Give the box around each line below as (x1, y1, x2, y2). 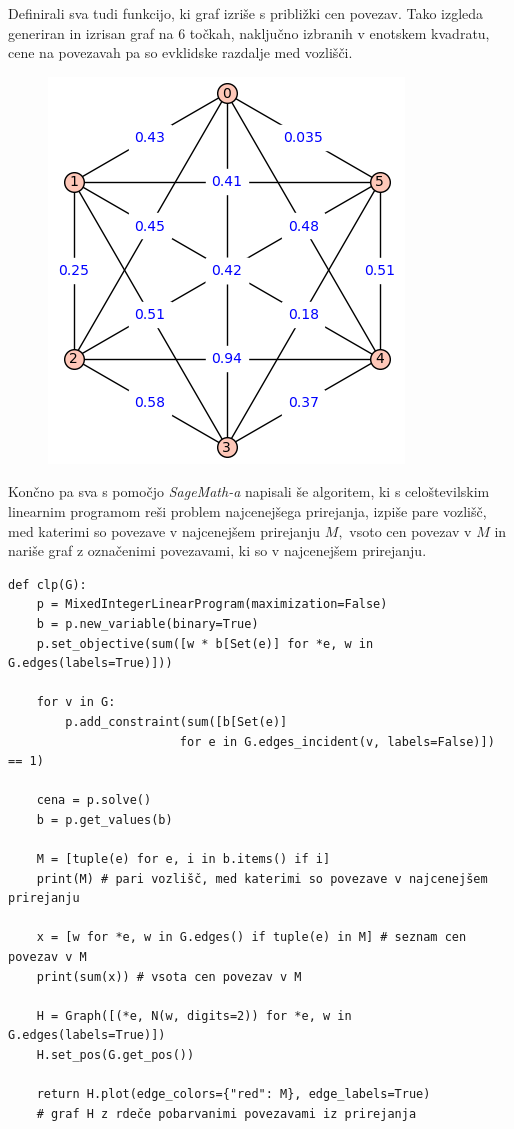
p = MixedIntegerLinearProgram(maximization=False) (36, 597, 388, 612)
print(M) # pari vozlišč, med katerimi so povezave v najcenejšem (36, 871, 488, 886)
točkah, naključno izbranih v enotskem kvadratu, (189, 22, 490, 43)
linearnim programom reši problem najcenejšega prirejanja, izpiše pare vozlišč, (8, 500, 487, 521)
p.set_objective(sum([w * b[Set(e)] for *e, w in (36, 636, 374, 651)
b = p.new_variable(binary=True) (36, 616, 259, 631)
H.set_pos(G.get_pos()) (36, 1048, 195, 1062)
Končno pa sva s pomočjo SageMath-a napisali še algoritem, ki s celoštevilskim (8, 481, 490, 502)
